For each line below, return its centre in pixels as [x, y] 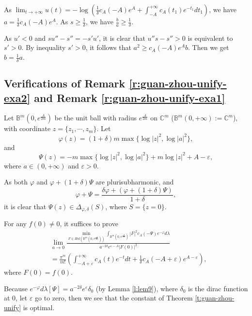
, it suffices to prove [89, 224]
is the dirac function [218, 288]
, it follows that [108, 47]
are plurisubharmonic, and [135, 182]
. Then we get [209, 47]
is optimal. [39, 308]
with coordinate [27, 128]
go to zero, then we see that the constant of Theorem [114, 298]
